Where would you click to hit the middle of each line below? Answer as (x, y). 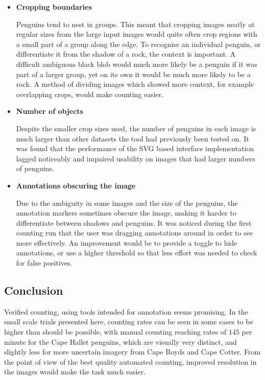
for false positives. (44, 263)
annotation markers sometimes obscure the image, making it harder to (126, 213)
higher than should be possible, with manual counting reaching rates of (115, 332)
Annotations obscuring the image (76, 185)
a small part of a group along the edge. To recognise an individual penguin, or (138, 44)
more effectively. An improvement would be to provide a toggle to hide (127, 242)
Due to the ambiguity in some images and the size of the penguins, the (127, 203)
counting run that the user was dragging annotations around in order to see (135, 233)
